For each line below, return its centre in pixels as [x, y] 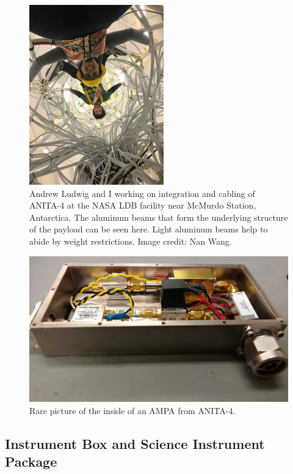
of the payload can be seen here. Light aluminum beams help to [149, 229]
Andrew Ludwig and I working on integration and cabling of [142, 193]
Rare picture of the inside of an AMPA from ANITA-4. [132, 410]
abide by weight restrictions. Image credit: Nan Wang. [131, 241]
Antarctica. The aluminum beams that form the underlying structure [159, 217]
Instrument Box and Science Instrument [135, 443]
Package [31, 461]
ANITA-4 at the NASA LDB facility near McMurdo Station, [143, 205]
